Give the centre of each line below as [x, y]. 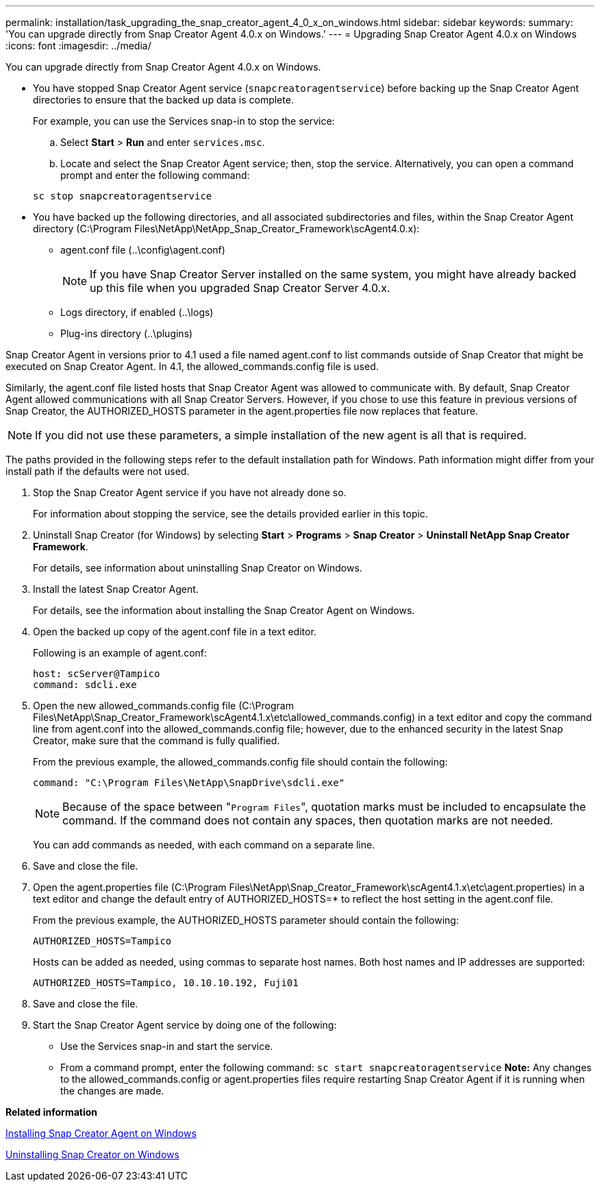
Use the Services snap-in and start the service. [167, 1046]
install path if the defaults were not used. [98, 471]
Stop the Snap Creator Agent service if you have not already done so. [190, 492]
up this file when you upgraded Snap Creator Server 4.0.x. [240, 288]
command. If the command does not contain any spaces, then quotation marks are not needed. [308, 820]
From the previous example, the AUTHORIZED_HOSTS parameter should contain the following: [246, 920]
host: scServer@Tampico [97, 674]
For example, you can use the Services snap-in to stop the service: [184, 121]
